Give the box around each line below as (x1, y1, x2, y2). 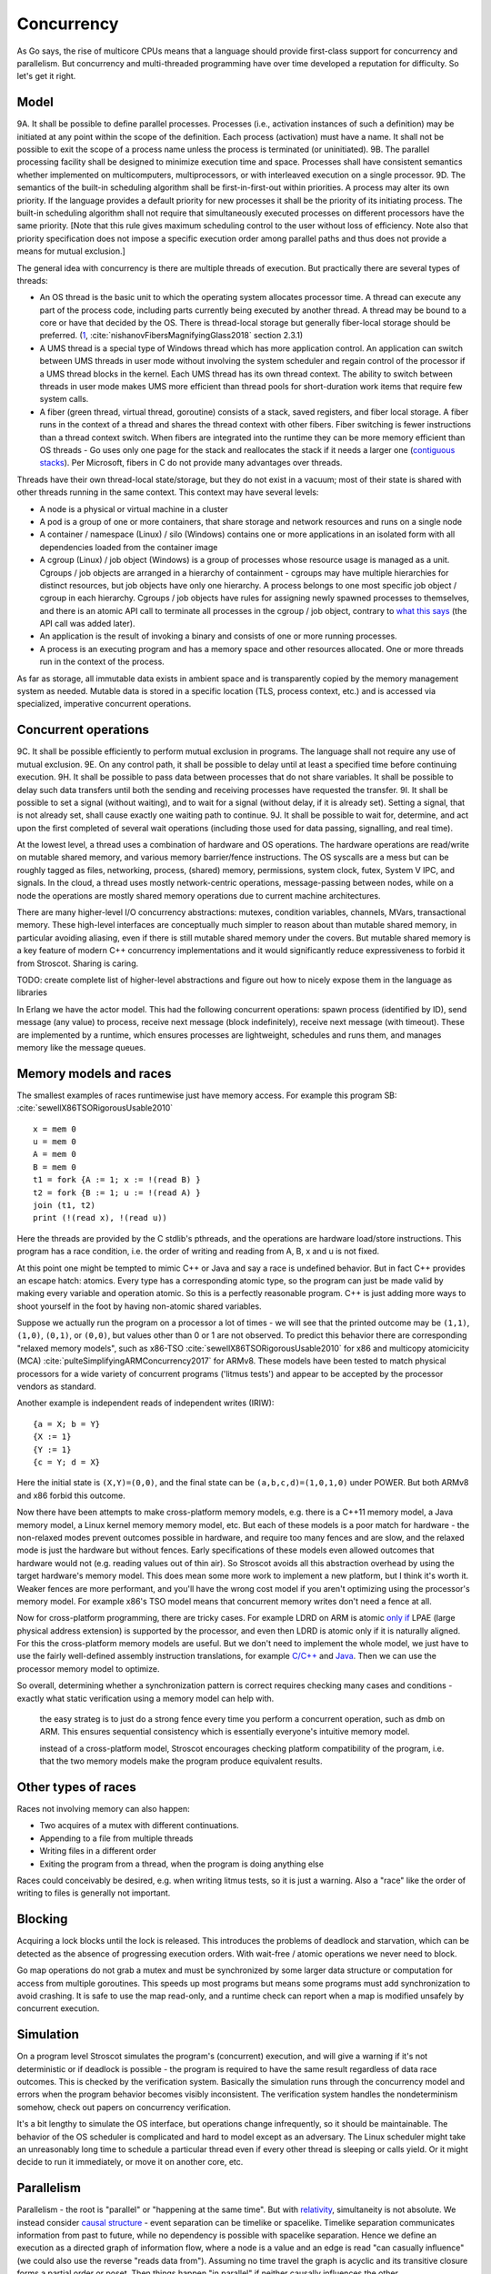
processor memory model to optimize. (16, 1663, 160, 1674)
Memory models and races (16, 1065, 172, 1082)
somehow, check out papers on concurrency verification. (16, 2101, 232, 2112)
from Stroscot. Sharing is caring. (16, 958, 139, 969)
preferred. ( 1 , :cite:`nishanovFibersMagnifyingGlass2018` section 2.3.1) (39, 330, 304, 341)
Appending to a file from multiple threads (39, 1833, 194, 1844)
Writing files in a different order (39, 1846, 156, 1856)
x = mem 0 (33, 1123, 76, 1134)
